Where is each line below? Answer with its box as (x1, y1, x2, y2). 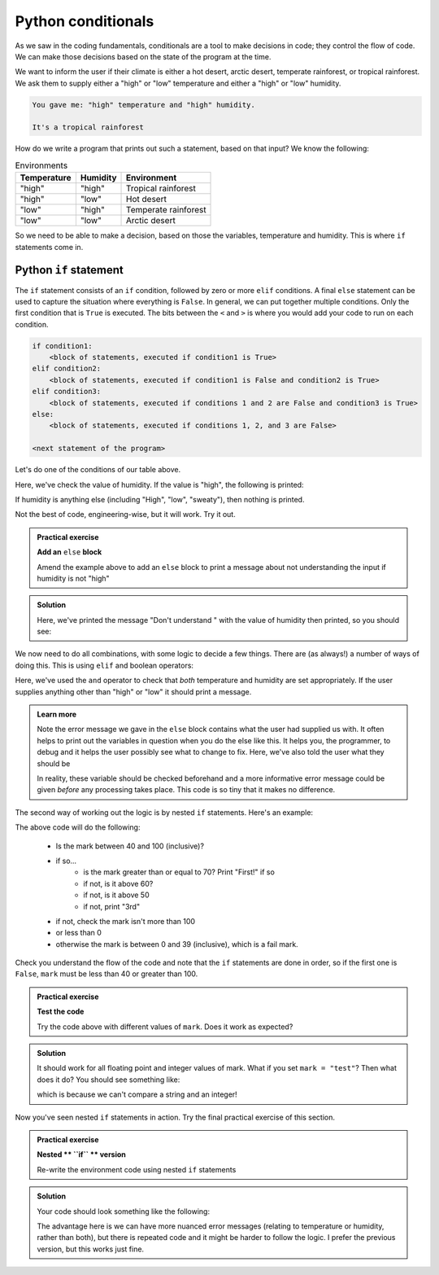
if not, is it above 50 (83, 890, 150, 900)
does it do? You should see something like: (37, 1075, 180, 1084)
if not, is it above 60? (83, 878, 154, 888)
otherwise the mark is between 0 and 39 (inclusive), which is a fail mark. (55, 939, 298, 949)
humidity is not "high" (37, 573, 110, 583)
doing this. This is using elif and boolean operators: (15, 660, 194, 670)
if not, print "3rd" (83, 901, 141, 911)
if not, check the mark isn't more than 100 (55, 916, 195, 926)
